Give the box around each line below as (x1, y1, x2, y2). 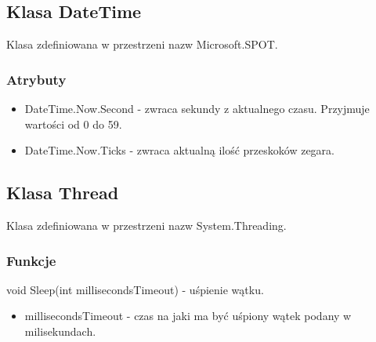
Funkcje (6, 250, 56, 270)
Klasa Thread (6, 180, 119, 205)
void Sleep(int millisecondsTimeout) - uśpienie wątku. (6, 281, 264, 297)
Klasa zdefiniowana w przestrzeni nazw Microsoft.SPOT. (6, 36, 278, 53)
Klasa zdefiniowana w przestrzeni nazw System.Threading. (6, 217, 287, 233)
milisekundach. (24, 323, 96, 339)
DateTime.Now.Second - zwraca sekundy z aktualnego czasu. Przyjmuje (24, 100, 370, 117)
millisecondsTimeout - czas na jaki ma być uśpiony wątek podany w (24, 307, 352, 324)
